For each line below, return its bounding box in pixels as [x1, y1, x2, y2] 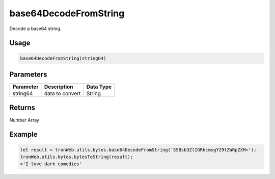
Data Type [86, 83, 112, 90]
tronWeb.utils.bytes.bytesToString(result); [20, 154, 133, 160]
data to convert [44, 90, 81, 97]
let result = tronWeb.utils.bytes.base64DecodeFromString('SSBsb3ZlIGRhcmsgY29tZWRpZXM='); [20, 147, 257, 152]
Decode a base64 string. [9, 25, 62, 32]
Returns [9, 104, 36, 112]
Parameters [9, 70, 47, 79]
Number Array [9, 117, 39, 123]
